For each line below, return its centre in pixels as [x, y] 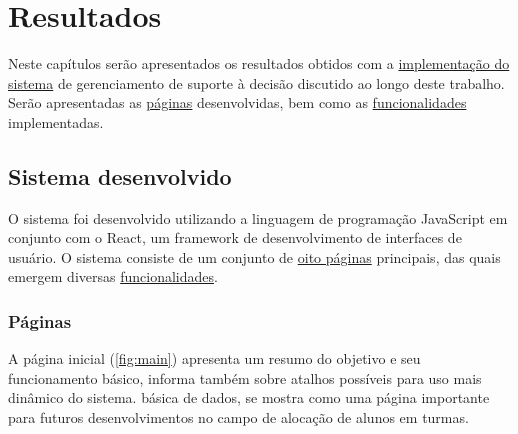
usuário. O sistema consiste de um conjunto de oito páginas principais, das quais [254, 256]
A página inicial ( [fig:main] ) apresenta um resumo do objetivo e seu [214, 358]
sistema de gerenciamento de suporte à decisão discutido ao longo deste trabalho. [256, 82]
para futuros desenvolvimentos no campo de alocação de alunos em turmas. [238, 417]
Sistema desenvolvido [120, 175]
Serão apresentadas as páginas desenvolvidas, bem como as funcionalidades [237, 102]
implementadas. [56, 121]
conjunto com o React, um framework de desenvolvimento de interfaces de [235, 237]
